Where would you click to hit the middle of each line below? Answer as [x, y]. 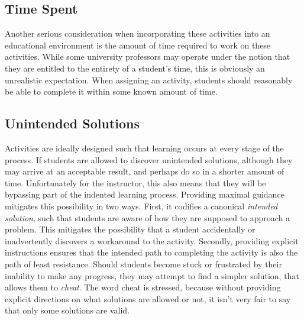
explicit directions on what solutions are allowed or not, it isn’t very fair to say [148, 298]
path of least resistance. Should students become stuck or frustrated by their [143, 264]
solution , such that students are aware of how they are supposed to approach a [148, 217]
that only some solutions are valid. [67, 310]
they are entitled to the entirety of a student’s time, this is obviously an [135, 68]
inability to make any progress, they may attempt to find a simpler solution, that [152, 275]
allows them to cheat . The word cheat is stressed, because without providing [143, 287]
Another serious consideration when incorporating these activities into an [138, 33]
